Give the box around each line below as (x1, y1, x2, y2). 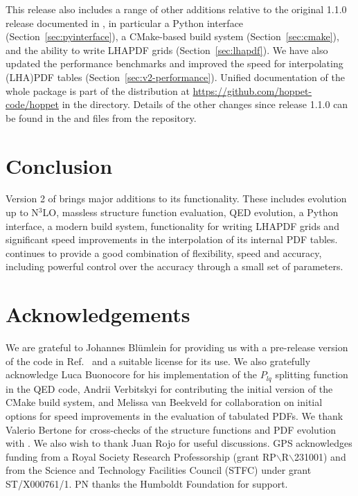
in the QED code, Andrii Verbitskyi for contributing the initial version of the (6, 381, 333, 396)
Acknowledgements (6, 300, 190, 328)
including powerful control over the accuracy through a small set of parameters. (6, 259, 343, 274)
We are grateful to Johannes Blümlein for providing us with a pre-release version (6, 340, 348, 355)
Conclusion (6, 151, 113, 179)
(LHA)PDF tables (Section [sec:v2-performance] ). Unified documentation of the (6, 69, 345, 84)
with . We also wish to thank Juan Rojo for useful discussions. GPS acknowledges (6, 436, 352, 450)
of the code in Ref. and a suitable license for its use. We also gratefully (6, 353, 311, 368)
